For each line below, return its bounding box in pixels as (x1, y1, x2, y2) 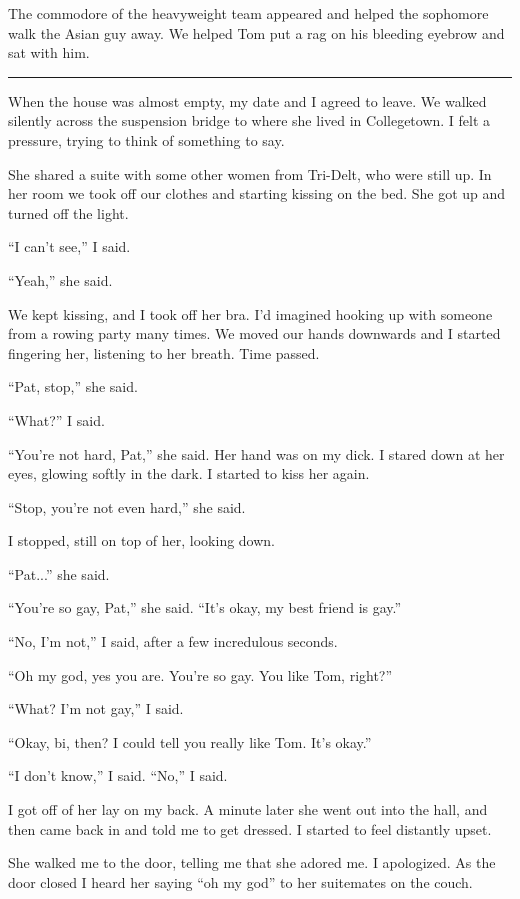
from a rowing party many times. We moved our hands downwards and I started (8, 323, 501, 344)
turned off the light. (8, 202, 129, 223)
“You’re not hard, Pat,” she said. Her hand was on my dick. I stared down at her (8, 443, 505, 464)
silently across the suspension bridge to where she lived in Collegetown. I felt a (8, 110, 491, 131)
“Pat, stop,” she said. (8, 376, 138, 397)
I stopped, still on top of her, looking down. (8, 530, 276, 551)
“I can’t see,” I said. (8, 236, 131, 257)
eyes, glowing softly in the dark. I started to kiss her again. (8, 463, 370, 484)
